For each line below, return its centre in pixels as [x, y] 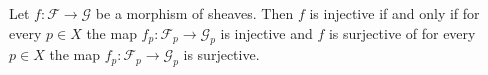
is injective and [266, 32]
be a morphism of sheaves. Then [194, 13]
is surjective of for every [402, 32]
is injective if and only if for [394, 13]
